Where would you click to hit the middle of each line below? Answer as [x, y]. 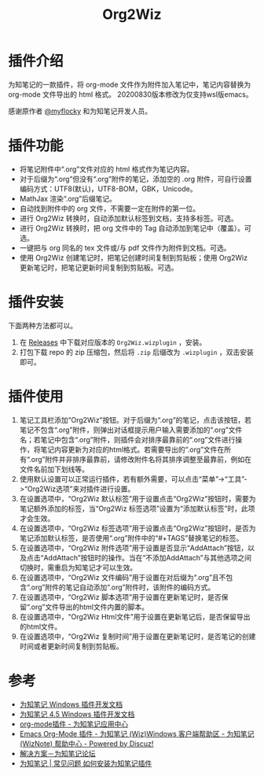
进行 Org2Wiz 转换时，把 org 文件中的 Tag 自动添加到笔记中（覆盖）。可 [135, 228]
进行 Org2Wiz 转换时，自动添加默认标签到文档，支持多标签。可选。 [128, 218]
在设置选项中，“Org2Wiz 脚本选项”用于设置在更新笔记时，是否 [120, 597]
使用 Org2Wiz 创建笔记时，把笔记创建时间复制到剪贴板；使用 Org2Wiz [134, 257]
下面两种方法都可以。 [42, 325]
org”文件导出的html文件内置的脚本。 [90, 607]
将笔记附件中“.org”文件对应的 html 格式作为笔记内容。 [106, 169]
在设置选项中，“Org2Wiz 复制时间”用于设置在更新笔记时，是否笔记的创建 [137, 636]
